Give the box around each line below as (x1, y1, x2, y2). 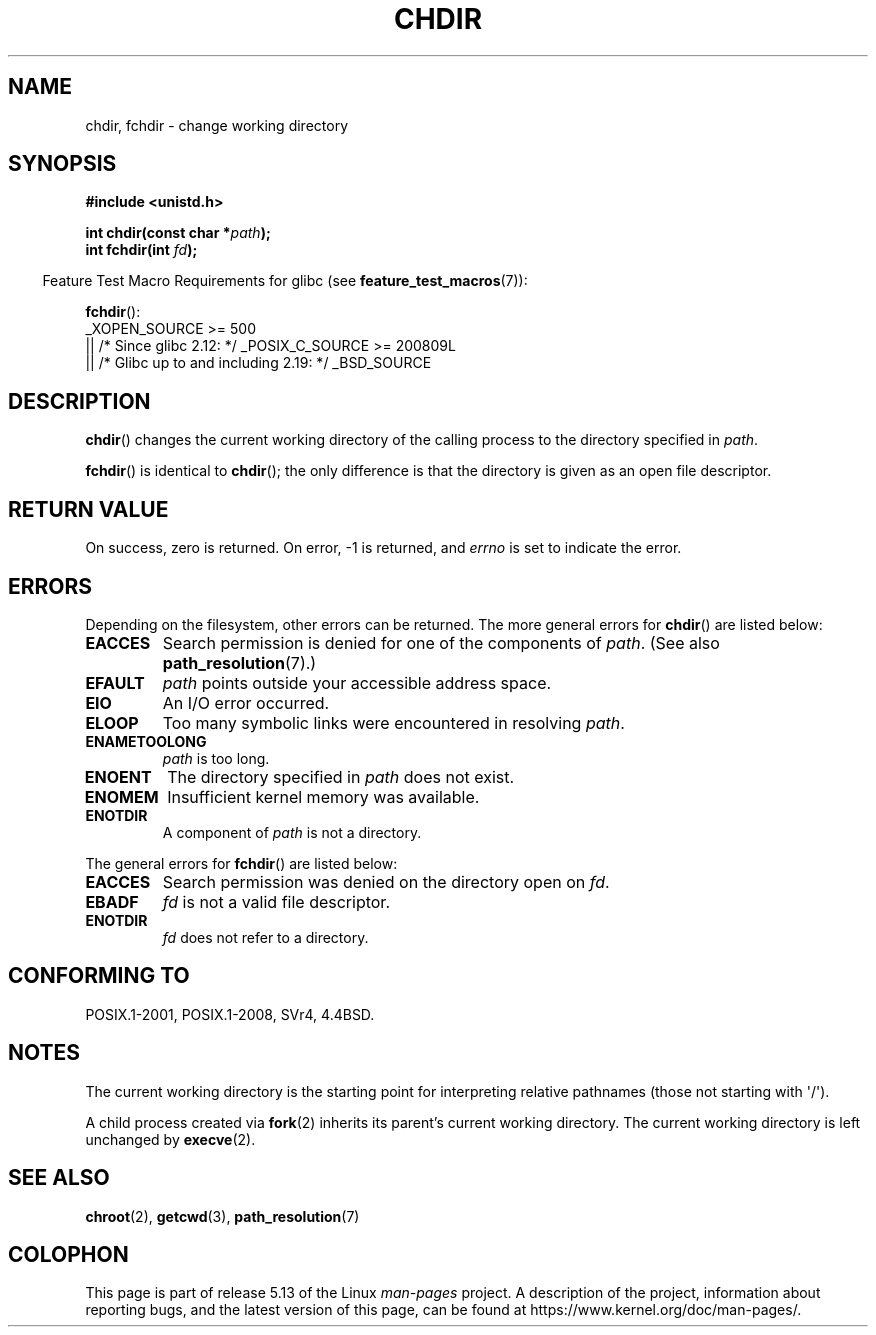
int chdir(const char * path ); (85, 224, 271, 242)
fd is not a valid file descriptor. (162, 891, 390, 912)
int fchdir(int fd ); (85, 241, 198, 259)
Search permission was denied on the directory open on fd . (162, 871, 610, 892)
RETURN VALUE (8, 496, 169, 522)
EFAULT (85, 672, 145, 693)
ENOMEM (84, 786, 159, 807)
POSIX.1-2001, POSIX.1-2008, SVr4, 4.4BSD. (85, 1005, 375, 1023)
